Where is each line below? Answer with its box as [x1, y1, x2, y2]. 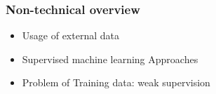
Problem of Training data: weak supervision [22, 75, 210, 90]
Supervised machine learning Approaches [22, 51, 198, 66]
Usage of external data [22, 28, 119, 43]
